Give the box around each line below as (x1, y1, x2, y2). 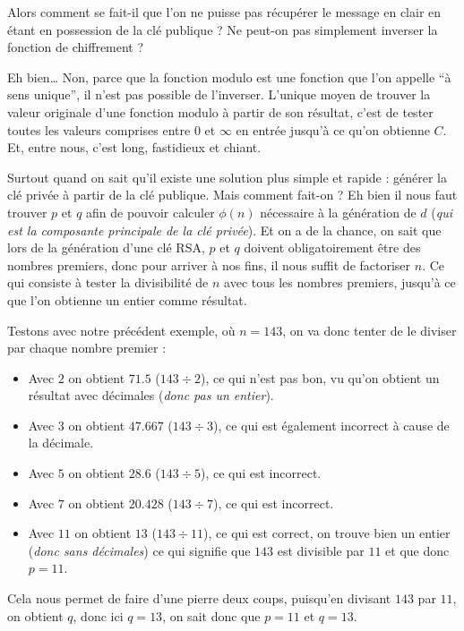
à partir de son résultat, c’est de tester (222, 102, 434, 121)
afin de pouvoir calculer (86, 202, 215, 221)
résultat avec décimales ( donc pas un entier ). (28, 386, 274, 405)
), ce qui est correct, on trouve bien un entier (203, 524, 451, 542)
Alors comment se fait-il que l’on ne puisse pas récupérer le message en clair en (7, 3, 442, 21)
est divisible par (277, 541, 365, 559)
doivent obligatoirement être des (244, 238, 421, 257)
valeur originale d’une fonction (7, 102, 175, 121)
